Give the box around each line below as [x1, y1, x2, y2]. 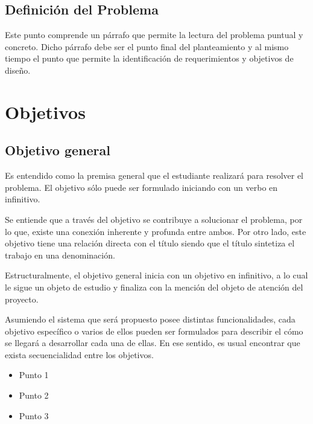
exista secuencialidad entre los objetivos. [5, 348, 154, 361]
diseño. [5, 63, 31, 76]
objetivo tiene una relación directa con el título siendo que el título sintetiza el [5, 237, 295, 249]
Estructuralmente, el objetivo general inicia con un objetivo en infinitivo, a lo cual [5, 269, 308, 281]
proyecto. [5, 292, 39, 305]
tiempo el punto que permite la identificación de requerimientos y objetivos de [5, 52, 294, 65]
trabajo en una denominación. [5, 248, 115, 261]
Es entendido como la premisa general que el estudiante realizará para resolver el [5, 169, 304, 182]
